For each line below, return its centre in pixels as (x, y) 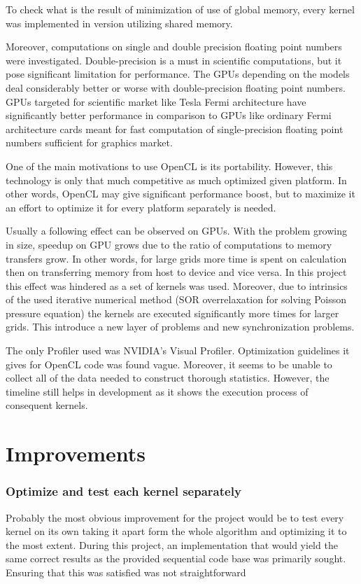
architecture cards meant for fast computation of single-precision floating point (175, 128)
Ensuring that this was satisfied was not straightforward (126, 572)
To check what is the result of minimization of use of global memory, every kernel (180, 9)
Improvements (76, 453)
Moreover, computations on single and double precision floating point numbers (174, 47)
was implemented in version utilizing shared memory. (119, 23)
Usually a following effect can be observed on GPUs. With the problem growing (176, 231)
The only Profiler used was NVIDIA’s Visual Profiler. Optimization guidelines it (178, 350)
